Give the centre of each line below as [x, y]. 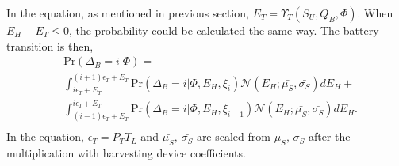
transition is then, [50, 45]
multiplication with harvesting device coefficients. [126, 153]
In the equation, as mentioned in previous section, [128, 13]
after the [329, 136]
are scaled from [233, 136]
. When [375, 13]
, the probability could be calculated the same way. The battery [224, 30]
